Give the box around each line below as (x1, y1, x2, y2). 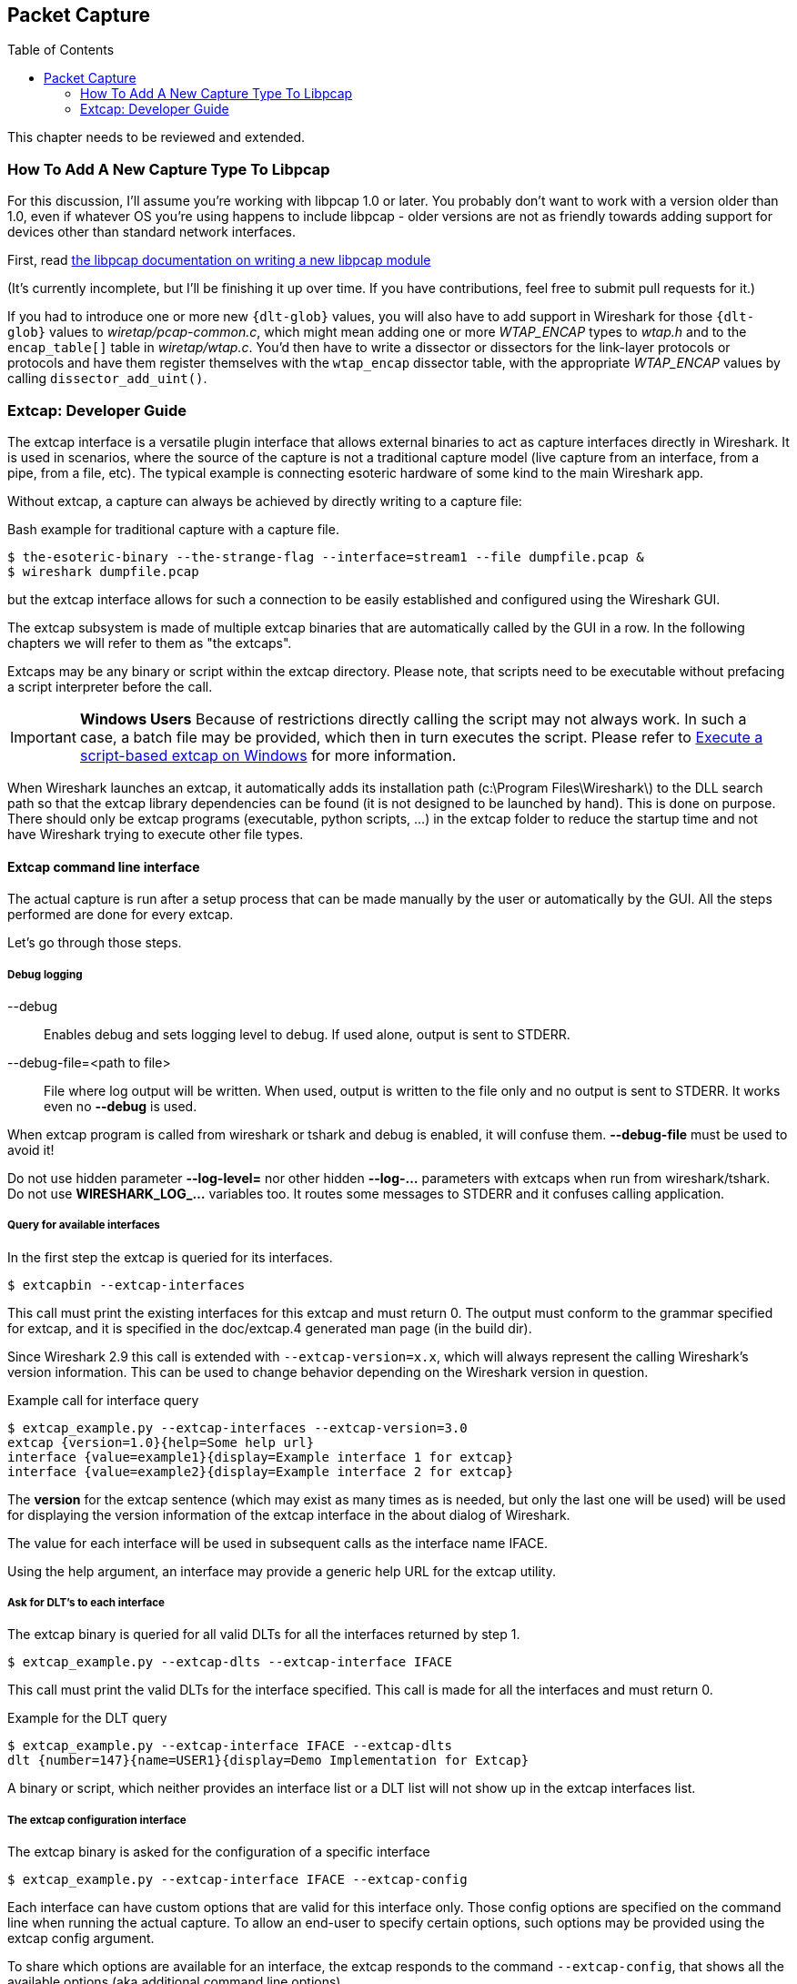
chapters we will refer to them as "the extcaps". (7, 634, 292, 651)
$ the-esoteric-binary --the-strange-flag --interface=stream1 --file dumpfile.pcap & (7, 549, 644, 564)
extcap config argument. (7, 1930, 155, 1947)
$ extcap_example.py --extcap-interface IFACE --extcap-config (7, 1872, 468, 1888)
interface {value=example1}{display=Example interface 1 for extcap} (7, 1449, 514, 1464)
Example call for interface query (7, 1392, 199, 1408)
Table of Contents (7, 42, 115, 58)
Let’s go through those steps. (7, 935, 182, 951)
